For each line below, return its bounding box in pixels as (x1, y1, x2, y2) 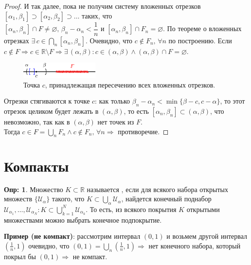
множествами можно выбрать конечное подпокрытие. (4, 214, 162, 225)
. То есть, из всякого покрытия (86, 204, 177, 214)
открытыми (186, 204, 220, 214)
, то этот (220, 96, 245, 106)
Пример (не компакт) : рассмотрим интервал (4, 231, 141, 241)
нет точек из (97, 117, 134, 127)
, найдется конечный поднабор (121, 194, 212, 204)
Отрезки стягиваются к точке (4, 96, 90, 106)
